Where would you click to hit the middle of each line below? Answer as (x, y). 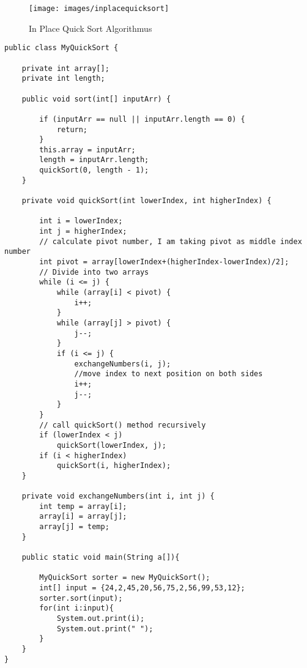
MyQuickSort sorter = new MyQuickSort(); (125, 578)
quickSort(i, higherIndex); (114, 466)
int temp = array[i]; (83, 506)
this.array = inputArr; (87, 150)
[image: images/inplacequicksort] (99, 9)
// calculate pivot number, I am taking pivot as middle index (171, 241)
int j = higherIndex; (83, 232)
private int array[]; (65, 68)
